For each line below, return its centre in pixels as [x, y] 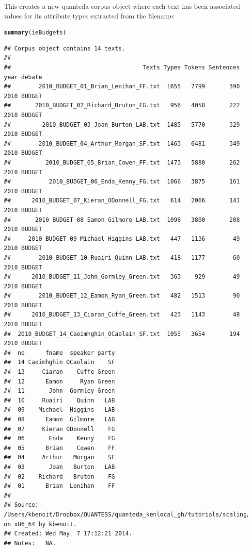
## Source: [21, 505]
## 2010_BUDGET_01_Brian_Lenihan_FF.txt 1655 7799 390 [122, 87]
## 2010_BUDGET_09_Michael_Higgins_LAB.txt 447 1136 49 [122, 239]
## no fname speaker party [60, 353]
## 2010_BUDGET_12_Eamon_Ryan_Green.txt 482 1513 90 [122, 296]
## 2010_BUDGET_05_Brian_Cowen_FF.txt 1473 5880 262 [122, 162]
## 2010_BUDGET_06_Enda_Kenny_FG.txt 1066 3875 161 [122, 182]
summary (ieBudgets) [35, 33]
